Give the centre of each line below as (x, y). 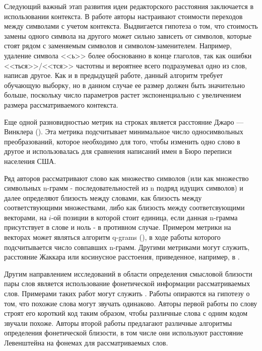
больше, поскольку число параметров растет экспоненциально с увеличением (123, 95)
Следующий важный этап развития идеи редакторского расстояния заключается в (129, 6)
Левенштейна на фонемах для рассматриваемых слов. (86, 342)
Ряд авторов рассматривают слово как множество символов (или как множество (126, 178)
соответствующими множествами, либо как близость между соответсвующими (124, 207)
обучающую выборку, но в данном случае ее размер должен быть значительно (125, 85)
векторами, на (25, 217)
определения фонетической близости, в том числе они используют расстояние (124, 333)
